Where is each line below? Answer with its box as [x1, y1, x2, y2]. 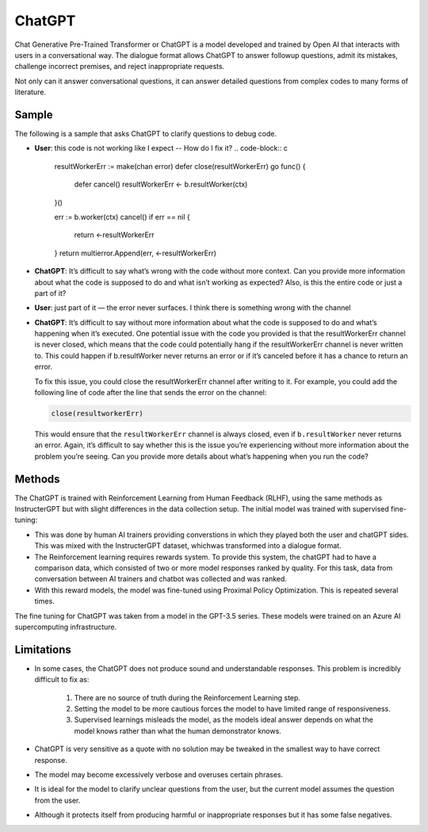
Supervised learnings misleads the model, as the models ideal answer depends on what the [74, 715, 374, 725]
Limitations [14, 642, 71, 656]
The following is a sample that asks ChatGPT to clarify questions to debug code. [14, 129, 277, 139]
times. [34, 596, 55, 606]
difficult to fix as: [34, 675, 90, 684]
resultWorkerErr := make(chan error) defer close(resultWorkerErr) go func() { [54, 161, 306, 171]
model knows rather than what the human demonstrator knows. [74, 726, 281, 735]
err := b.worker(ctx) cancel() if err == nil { [54, 212, 190, 221]
